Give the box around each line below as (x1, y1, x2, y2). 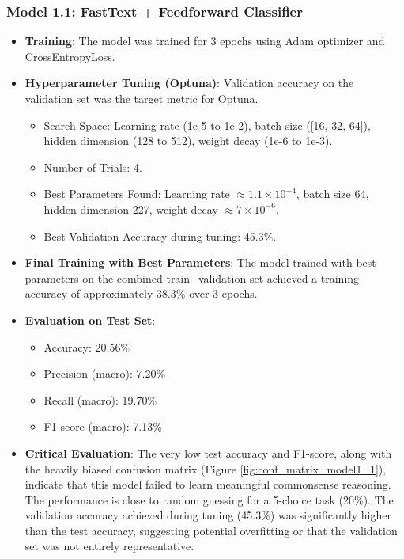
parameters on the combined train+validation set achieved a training (25, 269, 360, 286)
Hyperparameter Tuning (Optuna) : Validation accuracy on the (25, 74, 354, 91)
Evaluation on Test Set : (25, 311, 156, 328)
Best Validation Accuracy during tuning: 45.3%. (43, 227, 277, 244)
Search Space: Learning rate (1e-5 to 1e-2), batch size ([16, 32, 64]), (43, 116, 371, 133)
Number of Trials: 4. (43, 158, 142, 175)
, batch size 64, (296, 185, 369, 202)
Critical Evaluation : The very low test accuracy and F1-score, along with (25, 444, 392, 461)
